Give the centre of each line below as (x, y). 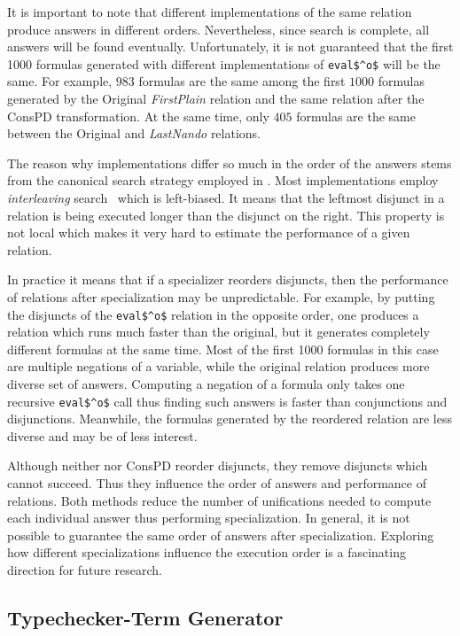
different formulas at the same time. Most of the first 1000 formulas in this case (223, 349)
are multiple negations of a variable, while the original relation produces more (218, 366)
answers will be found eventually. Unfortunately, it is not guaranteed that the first (230, 47)
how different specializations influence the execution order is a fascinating (207, 552)
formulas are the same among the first (242, 81)
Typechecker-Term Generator (145, 617)
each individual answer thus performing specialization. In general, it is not (209, 518)
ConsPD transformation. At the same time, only (138, 116)
